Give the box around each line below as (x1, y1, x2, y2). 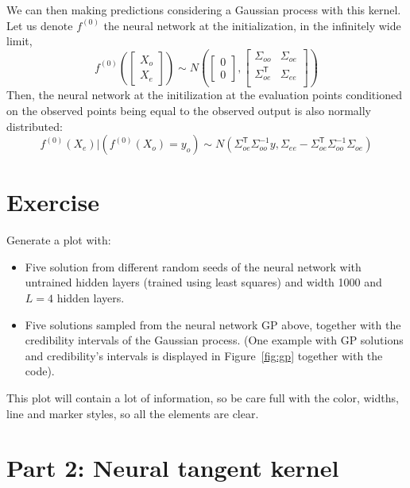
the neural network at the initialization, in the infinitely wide (103, 17, 401, 33)
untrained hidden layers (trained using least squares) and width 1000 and (25, 274, 382, 290)
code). (25, 363, 55, 379)
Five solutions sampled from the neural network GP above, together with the (25, 316, 401, 332)
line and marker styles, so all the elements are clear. (6, 405, 259, 421)
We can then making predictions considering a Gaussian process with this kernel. (6, 2, 401, 17)
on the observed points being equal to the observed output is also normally (6, 102, 372, 118)
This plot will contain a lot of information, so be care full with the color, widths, (6, 390, 399, 405)
